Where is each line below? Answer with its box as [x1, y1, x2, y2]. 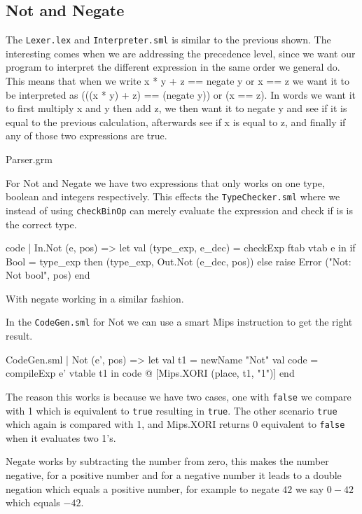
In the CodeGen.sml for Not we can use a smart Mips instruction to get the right [6, 314, 353, 329]
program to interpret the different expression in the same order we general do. [6, 60, 340, 74]
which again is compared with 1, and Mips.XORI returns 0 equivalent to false [6, 417, 345, 431]
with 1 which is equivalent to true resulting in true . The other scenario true [6, 403, 337, 417]
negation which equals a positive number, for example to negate [6, 481, 279, 496]
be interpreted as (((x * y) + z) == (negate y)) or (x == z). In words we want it [6, 87, 356, 102]
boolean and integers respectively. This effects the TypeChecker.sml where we [6, 189, 340, 204]
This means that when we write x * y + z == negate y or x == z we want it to [6, 74, 349, 88]
